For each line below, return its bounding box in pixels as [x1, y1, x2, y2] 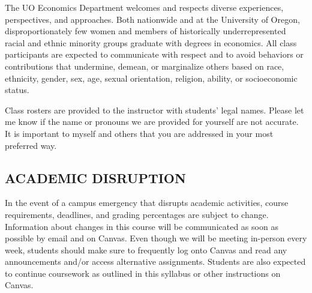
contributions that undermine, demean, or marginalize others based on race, [5, 59, 284, 72]
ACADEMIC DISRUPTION [5, 168, 186, 187]
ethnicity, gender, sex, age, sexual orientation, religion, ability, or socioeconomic [5, 71, 298, 84]
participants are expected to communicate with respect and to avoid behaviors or [5, 48, 304, 61]
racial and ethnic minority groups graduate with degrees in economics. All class [5, 36, 297, 49]
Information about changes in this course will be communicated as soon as [5, 220, 278, 232]
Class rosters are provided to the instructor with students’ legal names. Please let [5, 103, 304, 116]
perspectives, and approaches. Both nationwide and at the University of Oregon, [5, 13, 300, 25]
